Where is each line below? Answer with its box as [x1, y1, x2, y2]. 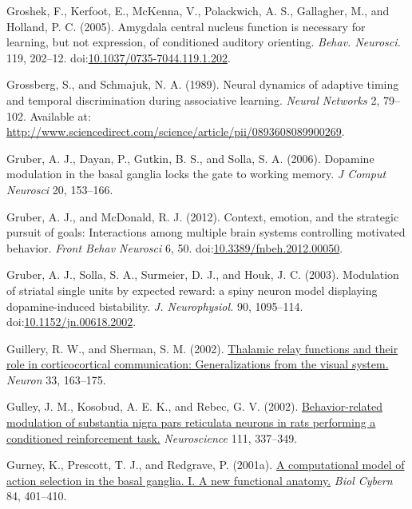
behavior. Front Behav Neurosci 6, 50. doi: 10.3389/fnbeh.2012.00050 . [6, 239, 343, 256]
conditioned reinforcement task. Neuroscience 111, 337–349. [6, 429, 298, 446]
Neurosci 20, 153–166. [6, 181, 113, 197]
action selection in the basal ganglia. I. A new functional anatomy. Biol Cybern [6, 471, 393, 488]
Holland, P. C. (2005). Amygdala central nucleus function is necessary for [6, 18, 366, 34]
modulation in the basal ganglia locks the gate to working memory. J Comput [6, 165, 386, 182]
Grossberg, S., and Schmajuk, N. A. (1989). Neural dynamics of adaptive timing [6, 76, 399, 93]
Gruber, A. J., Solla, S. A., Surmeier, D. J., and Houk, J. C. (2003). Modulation [6, 266, 399, 283]
